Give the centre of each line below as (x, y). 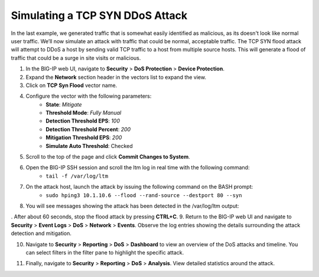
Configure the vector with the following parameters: (89, 96)
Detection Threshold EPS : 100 (83, 121)
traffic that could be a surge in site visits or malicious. (76, 58)
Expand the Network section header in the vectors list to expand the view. (116, 77)
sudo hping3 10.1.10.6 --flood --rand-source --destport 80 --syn (144, 195)
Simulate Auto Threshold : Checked (89, 146)
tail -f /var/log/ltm (77, 176)
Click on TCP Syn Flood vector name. (71, 85)
